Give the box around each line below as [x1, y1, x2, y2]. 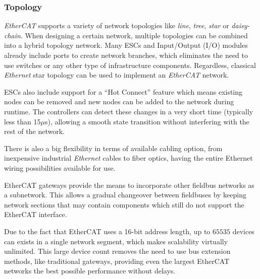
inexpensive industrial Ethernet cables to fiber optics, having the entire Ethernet [4, 153, 253, 163]
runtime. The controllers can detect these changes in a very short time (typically [4, 106, 253, 116]
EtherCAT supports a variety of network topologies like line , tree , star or [4, 20, 229, 31]
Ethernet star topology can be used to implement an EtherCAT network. [4, 69, 229, 80]
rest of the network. [4, 126, 65, 136]
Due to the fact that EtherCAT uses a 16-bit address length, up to [4, 226, 211, 236]
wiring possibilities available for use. [4, 162, 116, 173]
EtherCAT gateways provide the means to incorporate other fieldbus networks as [4, 179, 254, 190]
